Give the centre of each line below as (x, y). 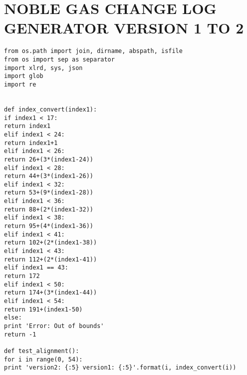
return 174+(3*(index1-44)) (51, 293)
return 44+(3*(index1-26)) (49, 176)
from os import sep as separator (59, 59)
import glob (24, 76)
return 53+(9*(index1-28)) (49, 193)
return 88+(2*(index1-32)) (49, 209)
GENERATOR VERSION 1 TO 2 (124, 28)
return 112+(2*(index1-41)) (51, 259)
